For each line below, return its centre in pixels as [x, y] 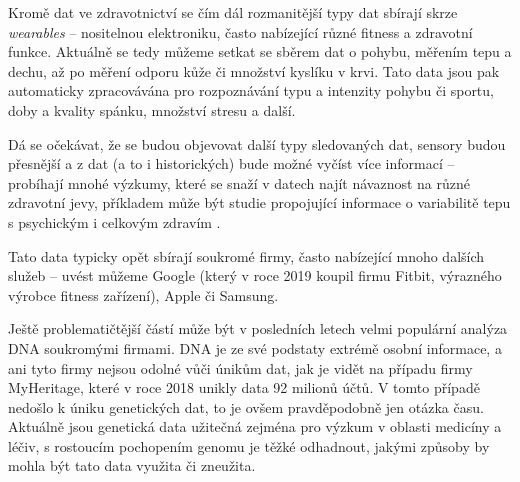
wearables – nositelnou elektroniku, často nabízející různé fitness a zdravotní [240, 31]
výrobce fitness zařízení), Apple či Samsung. [143, 294]
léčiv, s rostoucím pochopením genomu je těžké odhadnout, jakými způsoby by [249, 445]
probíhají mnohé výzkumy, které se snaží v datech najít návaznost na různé [239, 182]
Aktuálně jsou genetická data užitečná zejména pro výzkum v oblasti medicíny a [255, 426]
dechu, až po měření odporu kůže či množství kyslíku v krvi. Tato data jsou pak [254, 70]
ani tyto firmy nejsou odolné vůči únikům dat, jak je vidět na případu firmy [240, 367]
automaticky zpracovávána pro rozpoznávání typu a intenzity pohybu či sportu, [251, 90]
